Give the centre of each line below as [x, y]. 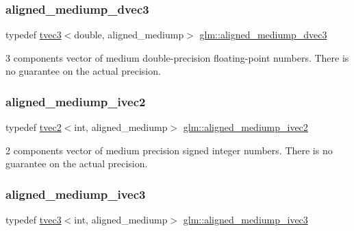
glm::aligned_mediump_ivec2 [245, 127]
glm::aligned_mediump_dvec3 [263, 35]
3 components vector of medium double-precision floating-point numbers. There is [177, 57]
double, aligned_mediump [129, 35]
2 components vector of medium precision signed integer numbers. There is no [169, 150]
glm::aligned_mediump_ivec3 [245, 220]
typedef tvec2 [34, 127]
